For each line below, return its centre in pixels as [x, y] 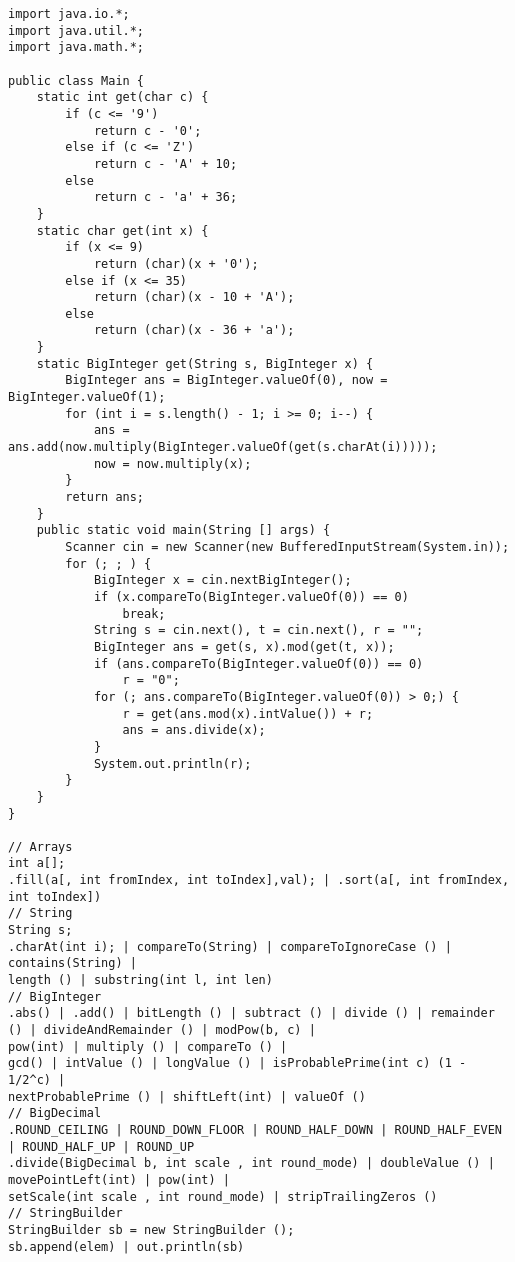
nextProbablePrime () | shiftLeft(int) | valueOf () [187, 1096]
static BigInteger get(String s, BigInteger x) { [205, 363]
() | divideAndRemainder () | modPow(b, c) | [162, 1030]
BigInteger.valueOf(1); [87, 397]
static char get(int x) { [122, 230]
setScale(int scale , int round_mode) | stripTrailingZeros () [223, 1196]
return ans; [105, 497]
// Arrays [40, 846]
